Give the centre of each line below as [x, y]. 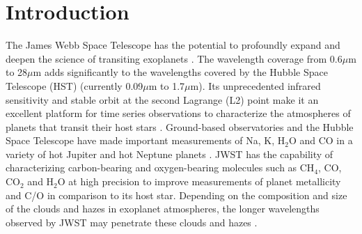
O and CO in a [321, 140]
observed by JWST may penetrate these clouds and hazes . [132, 222]
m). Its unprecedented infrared [255, 85]
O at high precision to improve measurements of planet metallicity [199, 181]
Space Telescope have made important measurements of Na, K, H [145, 140]
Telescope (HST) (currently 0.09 [74, 85]
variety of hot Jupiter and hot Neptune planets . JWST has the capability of [170, 154]
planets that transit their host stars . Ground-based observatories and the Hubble [180, 126]
